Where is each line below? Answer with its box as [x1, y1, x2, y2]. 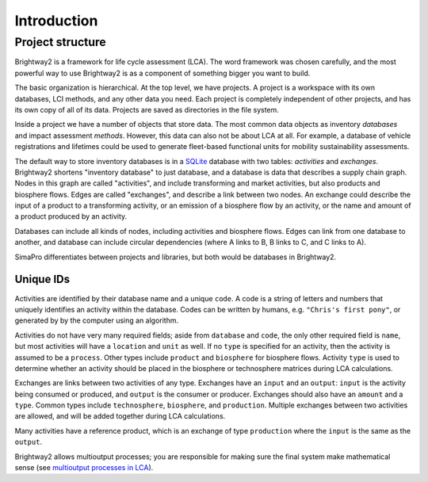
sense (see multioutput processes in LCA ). [14, 463, 154, 472]
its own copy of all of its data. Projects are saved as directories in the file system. [14, 105, 279, 114]
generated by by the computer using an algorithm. [14, 316, 179, 325]
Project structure [14, 35, 106, 49]
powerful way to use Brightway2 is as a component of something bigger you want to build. [14, 68, 311, 78]
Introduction [14, 12, 98, 29]
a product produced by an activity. [14, 212, 128, 221]
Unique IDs [14, 273, 71, 286]
